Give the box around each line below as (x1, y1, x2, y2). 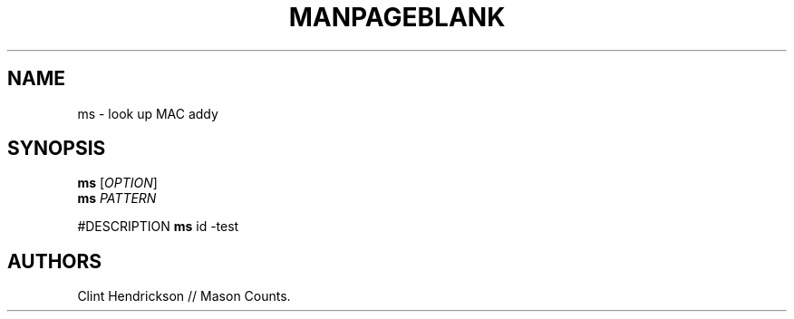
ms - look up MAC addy (77, 105, 218, 121)
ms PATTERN (77, 190, 157, 207)
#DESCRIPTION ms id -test (77, 218, 239, 235)
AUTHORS (7, 249, 102, 273)
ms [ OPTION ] (77, 175, 158, 191)
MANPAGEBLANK (288, 2, 506, 33)
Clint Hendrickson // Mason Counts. (77, 288, 291, 304)
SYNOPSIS (7, 137, 106, 160)
